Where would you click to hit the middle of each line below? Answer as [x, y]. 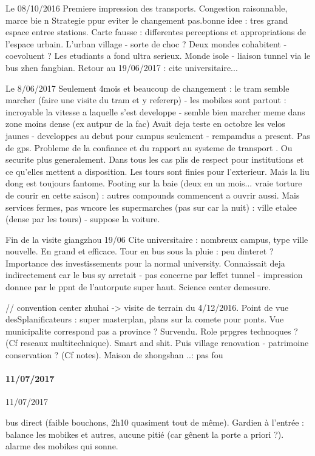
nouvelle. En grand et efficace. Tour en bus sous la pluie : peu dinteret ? [140, 251]
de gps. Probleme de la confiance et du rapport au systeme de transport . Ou [149, 147]
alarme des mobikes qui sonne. [62, 446]
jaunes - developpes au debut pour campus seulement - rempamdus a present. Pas [158, 135]
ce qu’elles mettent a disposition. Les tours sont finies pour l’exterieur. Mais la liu [157, 171]
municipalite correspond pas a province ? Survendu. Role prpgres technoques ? [152, 331]
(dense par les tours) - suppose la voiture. [83, 219]
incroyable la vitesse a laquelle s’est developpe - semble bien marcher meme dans [155, 111]
